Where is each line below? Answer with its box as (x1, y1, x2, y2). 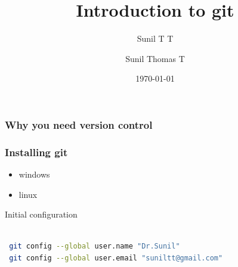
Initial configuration (5, 208, 78, 221)
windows (18, 168, 50, 181)
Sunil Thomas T (125, 52, 185, 64)
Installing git (5, 144, 68, 159)
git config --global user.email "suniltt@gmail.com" (9, 254, 223, 263)
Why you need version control (5, 117, 153, 132)
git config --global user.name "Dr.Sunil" (9, 242, 180, 251)
